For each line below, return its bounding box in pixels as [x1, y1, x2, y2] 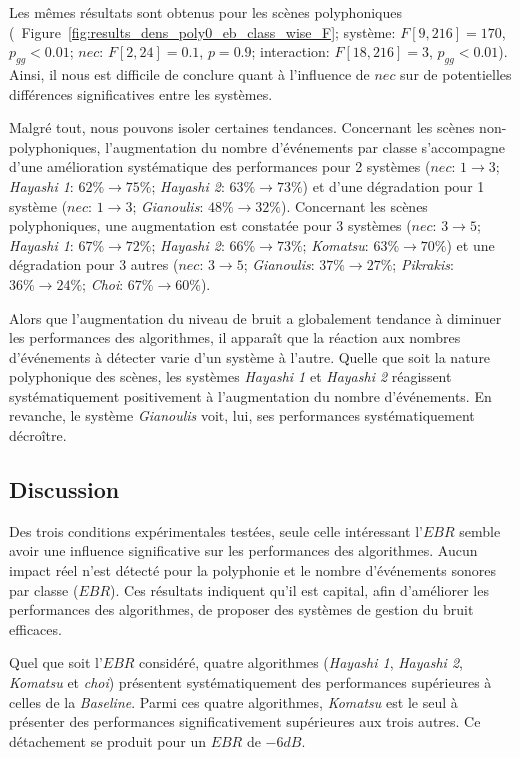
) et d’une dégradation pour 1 [302, 175, 485, 196]
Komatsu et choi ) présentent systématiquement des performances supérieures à [9, 672, 492, 693]
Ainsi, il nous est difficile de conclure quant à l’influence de [9, 63, 370, 84]
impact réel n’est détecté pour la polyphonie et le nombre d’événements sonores [9, 560, 496, 581]
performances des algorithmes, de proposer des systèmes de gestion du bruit [9, 599, 474, 620]
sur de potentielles [400, 63, 512, 84]
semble [459, 520, 501, 541]
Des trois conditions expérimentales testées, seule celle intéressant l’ [9, 520, 423, 541]
